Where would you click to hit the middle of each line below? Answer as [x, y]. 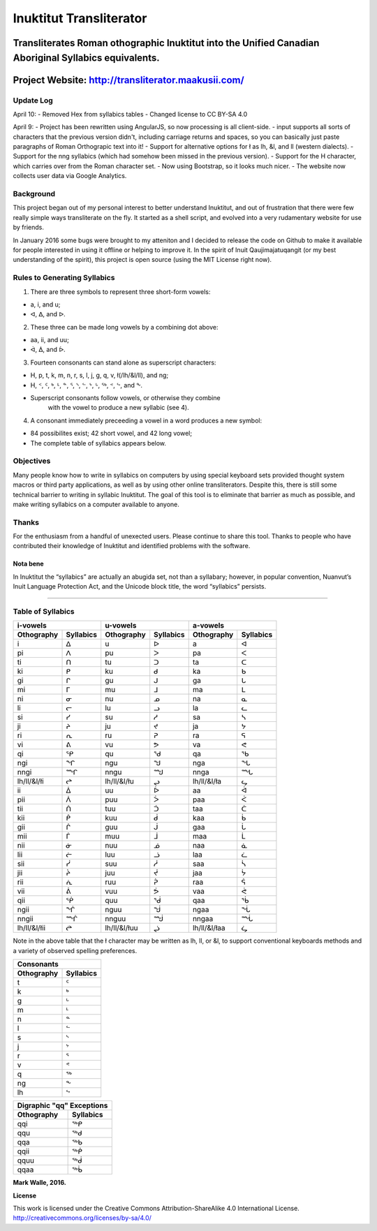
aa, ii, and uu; [50, 340]
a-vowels [208, 626]
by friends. [29, 228]
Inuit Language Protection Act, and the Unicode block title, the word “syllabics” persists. [140, 587]
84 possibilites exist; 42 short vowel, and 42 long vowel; [111, 434]
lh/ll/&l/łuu [122, 928]
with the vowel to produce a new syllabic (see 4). [118, 408]
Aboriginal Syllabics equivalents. [86, 58]
